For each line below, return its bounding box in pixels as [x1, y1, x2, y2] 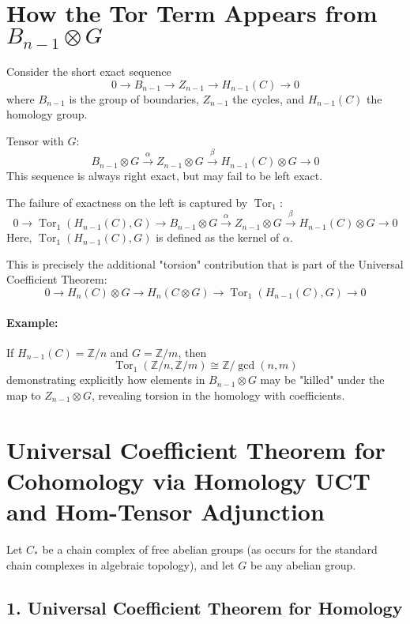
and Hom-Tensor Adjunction [6, 495, 325, 528]
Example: [6, 314, 58, 330]
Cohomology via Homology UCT [6, 464, 371, 496]
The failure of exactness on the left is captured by [6, 194, 248, 210]
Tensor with [6, 132, 64, 148]
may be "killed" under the [260, 371, 385, 388]
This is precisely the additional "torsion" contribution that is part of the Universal [6, 255, 404, 272]
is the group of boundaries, [69, 90, 199, 107]
